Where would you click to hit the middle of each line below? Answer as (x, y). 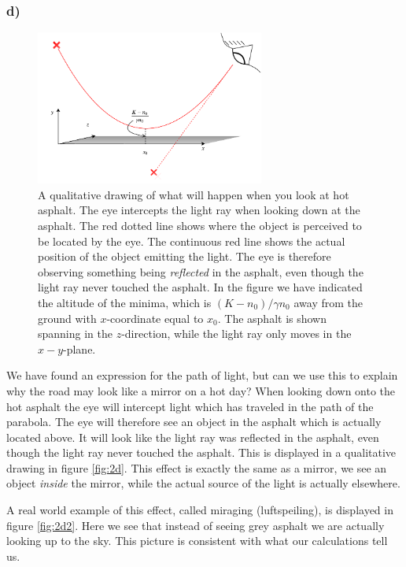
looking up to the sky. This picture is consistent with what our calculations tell (197, 541)
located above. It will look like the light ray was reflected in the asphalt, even (193, 437)
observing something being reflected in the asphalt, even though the (201, 271)
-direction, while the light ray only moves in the (236, 334)
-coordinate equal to (155, 318)
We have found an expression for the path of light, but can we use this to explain (202, 375)
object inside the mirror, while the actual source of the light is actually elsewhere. (203, 483)
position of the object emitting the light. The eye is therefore (185, 256)
